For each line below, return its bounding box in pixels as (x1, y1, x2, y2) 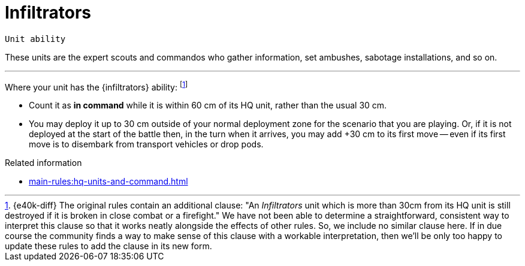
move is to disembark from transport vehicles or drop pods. (29, 139, 264, 150)
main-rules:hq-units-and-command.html (29, 176, 188, 187)
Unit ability (5, 34, 66, 44)
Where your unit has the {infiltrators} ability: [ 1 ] (5, 80, 188, 92)
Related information (5, 158, 82, 168)
